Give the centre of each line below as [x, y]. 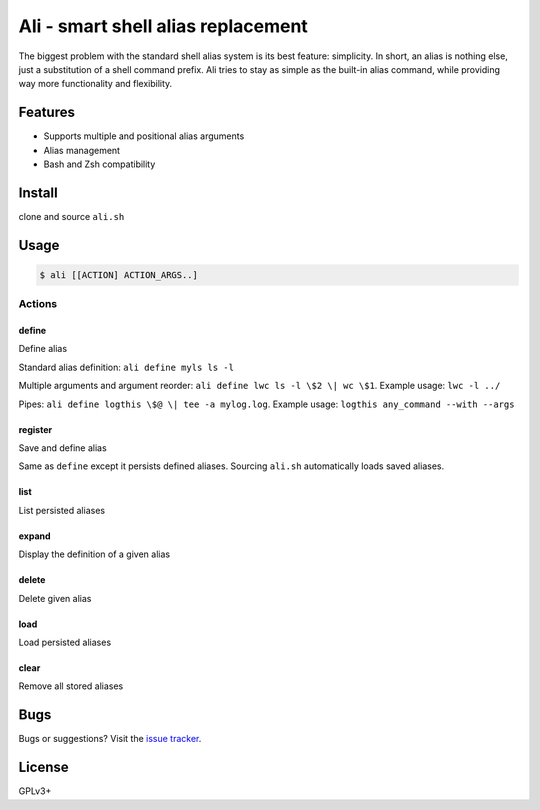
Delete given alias [55, 598]
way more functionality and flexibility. [95, 84]
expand [34, 536]
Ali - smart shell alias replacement [163, 26]
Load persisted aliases [65, 642]
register [35, 429]
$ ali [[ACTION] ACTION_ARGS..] [119, 274]
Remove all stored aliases [71, 686]
